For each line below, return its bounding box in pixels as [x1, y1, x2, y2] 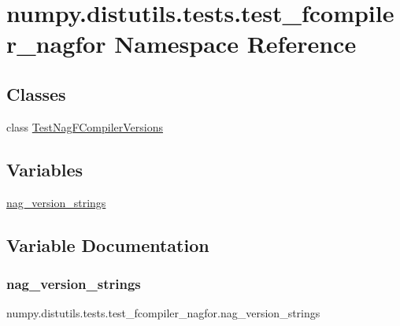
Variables [6, 157, 83, 181]
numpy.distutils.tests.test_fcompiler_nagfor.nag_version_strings [6, 305, 320, 321]
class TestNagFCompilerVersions [6, 118, 163, 135]
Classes [6, 81, 66, 106]
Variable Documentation [6, 232, 209, 257]
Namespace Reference [114, 28, 357, 60]
